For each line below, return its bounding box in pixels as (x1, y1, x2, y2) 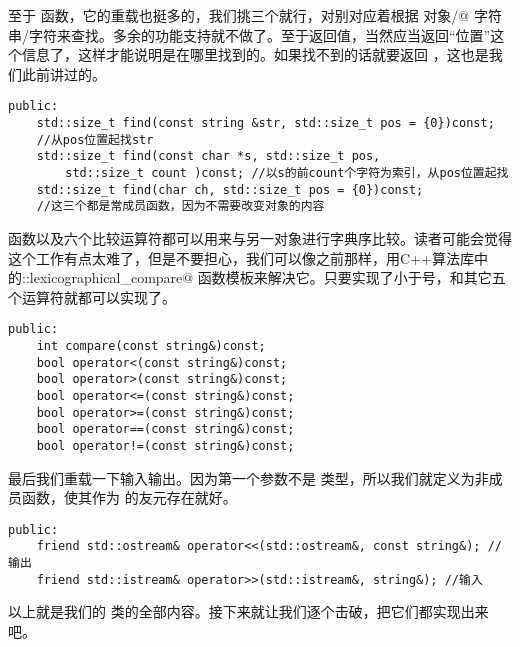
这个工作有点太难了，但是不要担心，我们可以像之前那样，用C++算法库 (8, 247, 474, 268)
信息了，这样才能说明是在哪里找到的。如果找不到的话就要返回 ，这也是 (21, 44, 489, 65)
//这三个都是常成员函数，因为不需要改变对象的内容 (36, 199, 325, 214)
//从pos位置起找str (36, 132, 154, 147)
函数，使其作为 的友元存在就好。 (21, 487, 237, 508)
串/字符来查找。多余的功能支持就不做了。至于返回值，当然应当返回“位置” (8, 24, 491, 45)
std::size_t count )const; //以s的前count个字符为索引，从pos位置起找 (65, 166, 509, 180)
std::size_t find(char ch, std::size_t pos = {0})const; (36, 182, 424, 197)
